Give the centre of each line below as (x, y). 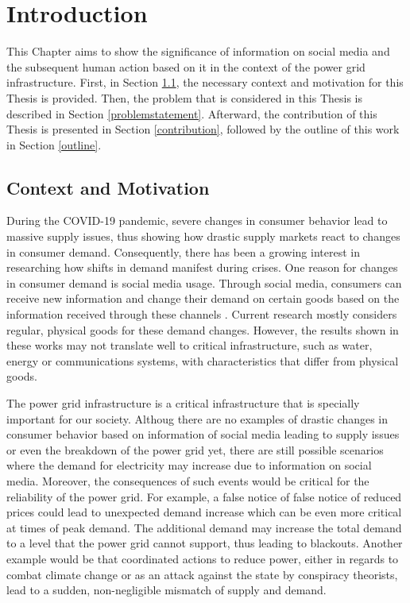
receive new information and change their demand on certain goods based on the (203, 298)
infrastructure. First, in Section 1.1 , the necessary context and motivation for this (205, 82)
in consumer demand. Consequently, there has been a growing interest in (183, 251)
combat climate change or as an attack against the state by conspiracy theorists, (202, 574)
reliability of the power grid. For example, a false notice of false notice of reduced (204, 496)
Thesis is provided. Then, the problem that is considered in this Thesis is (185, 97)
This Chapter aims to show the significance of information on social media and (198, 51)
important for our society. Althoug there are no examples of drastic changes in (197, 418)
